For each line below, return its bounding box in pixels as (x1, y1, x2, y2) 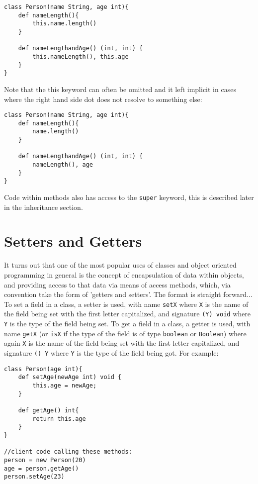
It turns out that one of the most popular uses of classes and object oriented (4, 260, 237, 270)
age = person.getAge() (4, 465, 79, 472)
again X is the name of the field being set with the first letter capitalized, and (4, 338, 240, 348)
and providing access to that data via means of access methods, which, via (4, 279, 231, 290)
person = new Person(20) (4, 456, 86, 464)
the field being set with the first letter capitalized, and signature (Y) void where (4, 308, 251, 319)
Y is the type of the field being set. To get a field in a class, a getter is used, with (4, 318, 251, 329)
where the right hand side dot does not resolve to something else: (4, 94, 202, 104)
